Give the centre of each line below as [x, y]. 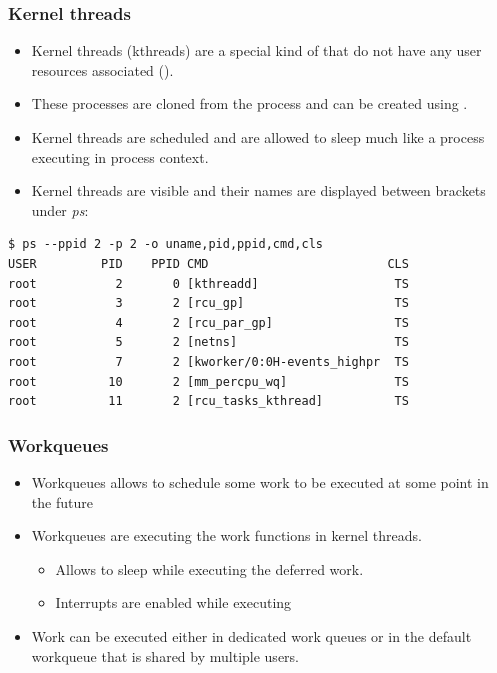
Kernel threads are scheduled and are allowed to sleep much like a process [258, 137]
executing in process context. [120, 156]
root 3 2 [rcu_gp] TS [208, 303]
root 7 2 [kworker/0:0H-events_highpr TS [208, 361]
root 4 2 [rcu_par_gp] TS [208, 322]
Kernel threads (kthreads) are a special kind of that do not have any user [256, 50]
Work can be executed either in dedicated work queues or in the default [251, 635]
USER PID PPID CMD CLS [208, 263]
